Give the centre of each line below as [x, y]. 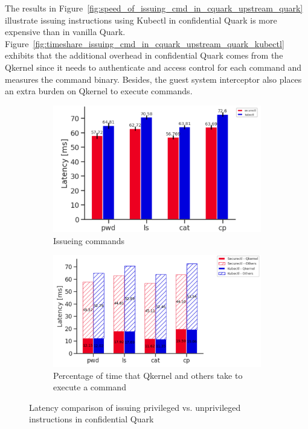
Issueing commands [89, 240]
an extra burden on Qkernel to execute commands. [99, 91]
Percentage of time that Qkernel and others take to [148, 375]
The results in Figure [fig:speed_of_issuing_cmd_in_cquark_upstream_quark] [154, 8]
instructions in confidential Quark [91, 419]
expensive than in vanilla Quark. [65, 32]
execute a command [90, 387]
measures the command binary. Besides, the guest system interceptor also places [153, 79]
